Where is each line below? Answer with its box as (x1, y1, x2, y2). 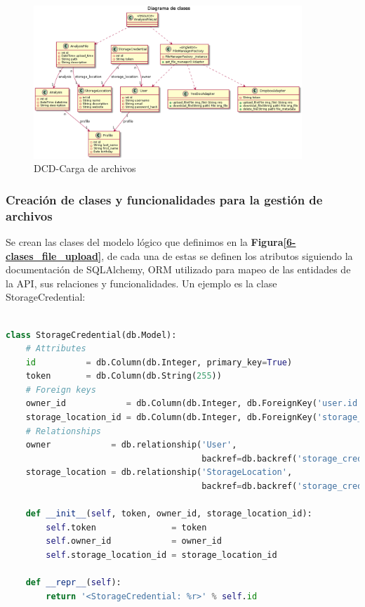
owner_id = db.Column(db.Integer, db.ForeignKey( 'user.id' (25, 398, 363, 409)
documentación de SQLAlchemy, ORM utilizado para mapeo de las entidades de (6, 262, 351, 277)
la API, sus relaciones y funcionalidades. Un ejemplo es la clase (6, 275, 277, 290)
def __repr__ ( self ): (25, 577, 121, 588)
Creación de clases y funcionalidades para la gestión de (6, 190, 323, 208)
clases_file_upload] (6, 248, 102, 263)
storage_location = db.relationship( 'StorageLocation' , (25, 467, 293, 478)
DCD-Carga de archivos (34, 161, 136, 176)
